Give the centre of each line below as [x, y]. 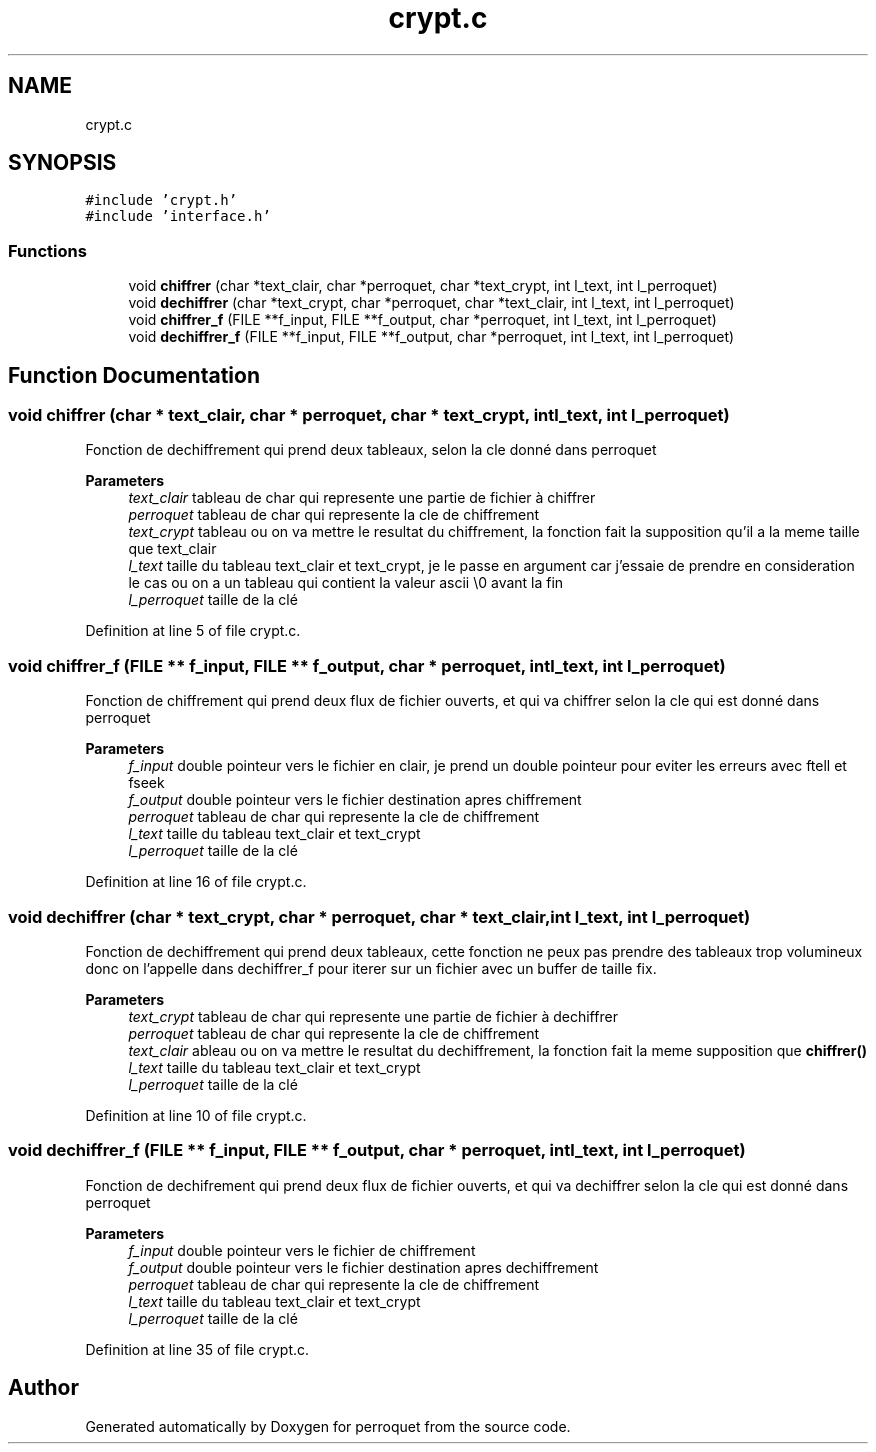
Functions [47, 250]
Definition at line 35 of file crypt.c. [197, 1349]
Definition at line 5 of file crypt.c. [193, 631]
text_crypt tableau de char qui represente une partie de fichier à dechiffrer [373, 1016]
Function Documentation [134, 375]
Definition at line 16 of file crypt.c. [196, 882]
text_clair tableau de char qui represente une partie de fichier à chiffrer [362, 498]
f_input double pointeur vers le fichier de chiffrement [302, 1250]
